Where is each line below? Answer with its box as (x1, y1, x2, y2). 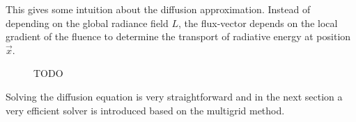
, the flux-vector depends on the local (178, 15, 338, 30)
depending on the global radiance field (6, 15, 169, 30)
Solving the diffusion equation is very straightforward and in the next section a (6, 89, 343, 103)
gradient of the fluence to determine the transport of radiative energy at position (6, 29, 351, 44)
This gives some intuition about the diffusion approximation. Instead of (6, 2, 311, 16)
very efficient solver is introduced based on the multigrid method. (6, 103, 285, 117)
